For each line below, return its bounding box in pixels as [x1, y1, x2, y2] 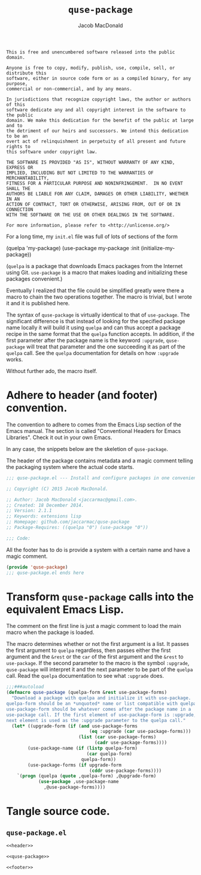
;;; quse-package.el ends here [6, 570, 84, 576]
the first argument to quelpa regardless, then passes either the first [6, 647, 171, 654]
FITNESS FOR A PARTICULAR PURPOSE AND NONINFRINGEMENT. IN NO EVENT [6, 180, 184, 187]
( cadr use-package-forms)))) [95, 739, 167, 746]
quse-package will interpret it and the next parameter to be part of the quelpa [6, 666, 193, 673]
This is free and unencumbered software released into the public [6, 49, 175, 55]
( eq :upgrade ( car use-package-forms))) [89, 729, 191, 735]
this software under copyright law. [6, 149, 98, 155]
